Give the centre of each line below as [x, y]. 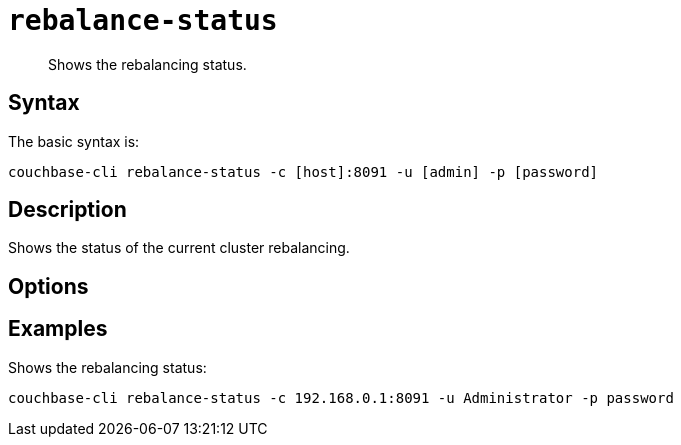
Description [67, 210]
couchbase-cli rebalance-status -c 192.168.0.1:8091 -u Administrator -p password [341, 397]
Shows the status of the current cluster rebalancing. [179, 248]
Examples [58, 329]
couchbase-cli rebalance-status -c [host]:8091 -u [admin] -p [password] [303, 171]
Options [48, 286]
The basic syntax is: [74, 141]
